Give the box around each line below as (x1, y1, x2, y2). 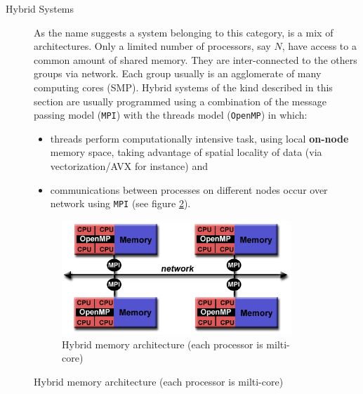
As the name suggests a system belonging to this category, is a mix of (34, 25, 334, 39)
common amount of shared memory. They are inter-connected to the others (34, 52, 357, 67)
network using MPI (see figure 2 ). (50, 196, 191, 211)
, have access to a (282, 39, 357, 53)
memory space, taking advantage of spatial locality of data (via (50, 145, 322, 159)
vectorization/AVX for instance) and (50, 159, 208, 173)
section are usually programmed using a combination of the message (34, 93, 326, 108)
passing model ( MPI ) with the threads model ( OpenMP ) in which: (34, 107, 308, 122)
